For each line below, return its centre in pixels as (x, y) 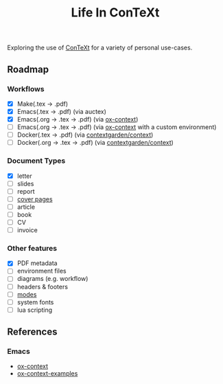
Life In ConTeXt (115, 13)
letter (24, 176)
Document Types (36, 161)
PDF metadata (37, 263)
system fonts (35, 302)
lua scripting (35, 310)
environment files (42, 271)
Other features (32, 248)
